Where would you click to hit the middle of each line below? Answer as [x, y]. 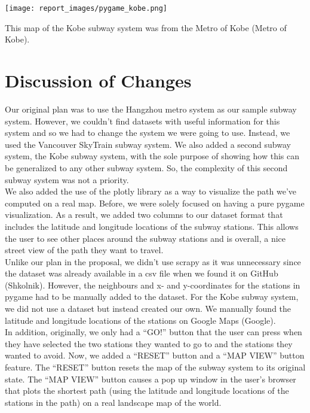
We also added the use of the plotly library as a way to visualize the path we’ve [151, 191]
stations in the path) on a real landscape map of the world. [113, 402]
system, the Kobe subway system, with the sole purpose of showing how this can [152, 156]
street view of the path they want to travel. [84, 250]
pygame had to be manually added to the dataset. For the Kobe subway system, [152, 297]
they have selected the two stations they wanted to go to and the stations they [149, 343]
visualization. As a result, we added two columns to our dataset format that [144, 215]
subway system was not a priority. [67, 179]
